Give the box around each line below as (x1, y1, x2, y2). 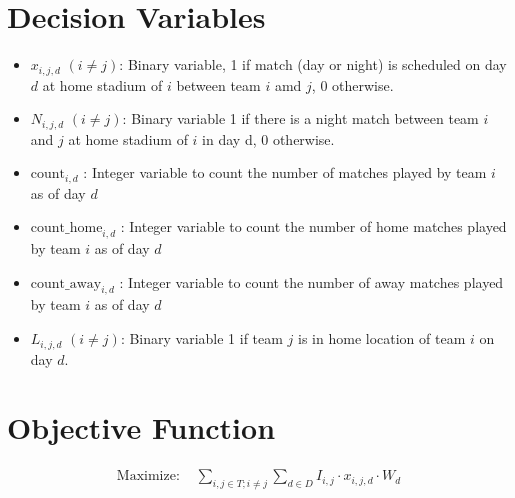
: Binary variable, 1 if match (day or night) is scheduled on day (119, 54, 507, 75)
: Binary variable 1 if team (120, 328, 283, 349)
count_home (30, 221, 103, 236)
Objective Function (7, 407, 276, 448)
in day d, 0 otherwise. (202, 128, 335, 149)
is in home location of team (298, 328, 466, 349)
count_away (30, 276, 102, 291)
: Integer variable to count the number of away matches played (119, 271, 504, 292)
